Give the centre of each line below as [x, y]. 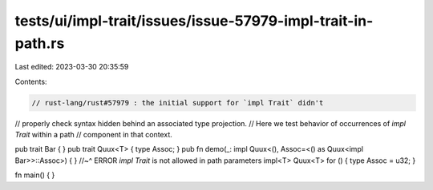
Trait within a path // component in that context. [93, 135]
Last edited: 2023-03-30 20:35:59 [72, 67]
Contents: [31, 81]
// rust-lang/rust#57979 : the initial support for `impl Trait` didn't [178, 103]
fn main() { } [35, 175]
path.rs [40, 43]
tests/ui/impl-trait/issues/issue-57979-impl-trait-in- [194, 21]
